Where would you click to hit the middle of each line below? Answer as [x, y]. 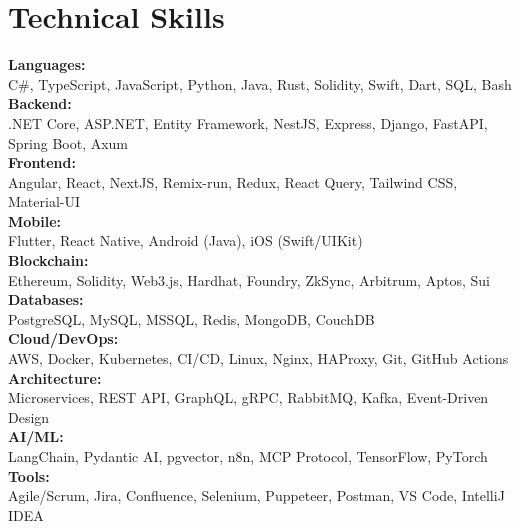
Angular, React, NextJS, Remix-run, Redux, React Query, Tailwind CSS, [233, 181]
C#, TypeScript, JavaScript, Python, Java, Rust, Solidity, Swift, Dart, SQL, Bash [260, 83]
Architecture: [55, 377]
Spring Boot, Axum [68, 142]
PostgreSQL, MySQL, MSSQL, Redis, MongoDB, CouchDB [191, 318]
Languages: [47, 64]
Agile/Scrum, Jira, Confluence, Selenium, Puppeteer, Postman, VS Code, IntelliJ [256, 495]
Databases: [46, 299]
